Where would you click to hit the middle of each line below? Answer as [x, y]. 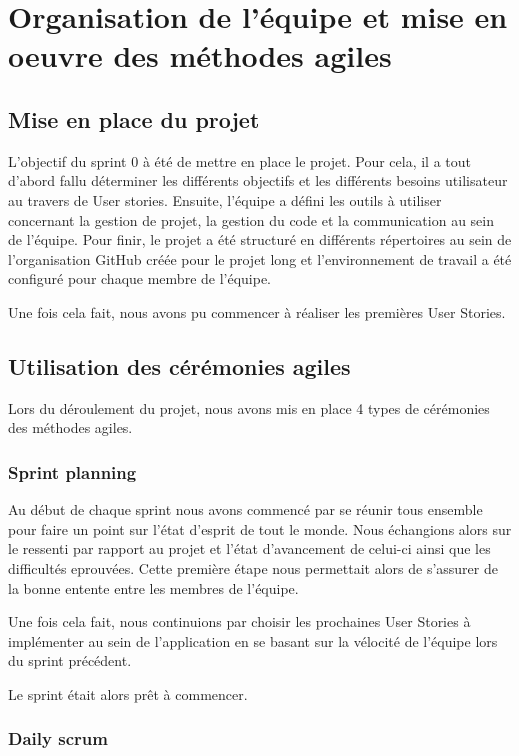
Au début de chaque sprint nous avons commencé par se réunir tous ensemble [245, 509]
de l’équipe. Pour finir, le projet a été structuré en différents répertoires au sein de [260, 239]
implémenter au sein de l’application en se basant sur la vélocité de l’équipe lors [253, 640]
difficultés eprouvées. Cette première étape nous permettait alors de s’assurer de [253, 567]
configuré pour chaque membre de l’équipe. [140, 278]
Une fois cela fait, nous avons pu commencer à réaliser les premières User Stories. [257, 311]
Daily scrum [58, 738]
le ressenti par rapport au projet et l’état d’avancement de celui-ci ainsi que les [249, 548]
